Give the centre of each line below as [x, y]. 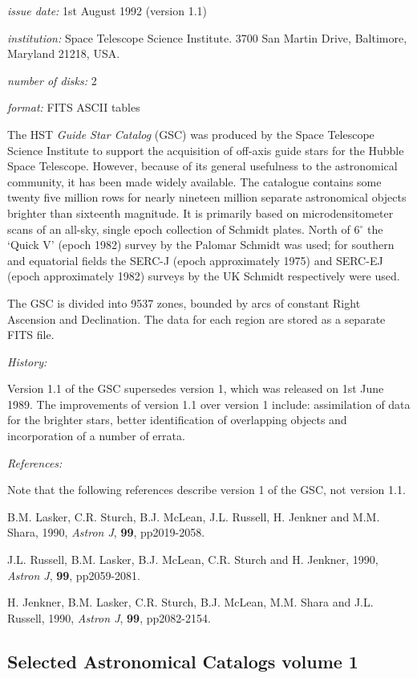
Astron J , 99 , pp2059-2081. [74, 575]
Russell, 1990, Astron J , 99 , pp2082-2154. [109, 617]
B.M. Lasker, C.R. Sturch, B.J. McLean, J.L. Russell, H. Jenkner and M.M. [194, 516]
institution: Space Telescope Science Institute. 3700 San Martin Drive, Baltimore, [207, 37]
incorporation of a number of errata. [96, 436]
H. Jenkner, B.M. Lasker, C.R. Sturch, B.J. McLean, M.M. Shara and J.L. [190, 602]
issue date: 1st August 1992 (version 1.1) [107, 10]
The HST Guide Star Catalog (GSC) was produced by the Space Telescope [191, 134]
